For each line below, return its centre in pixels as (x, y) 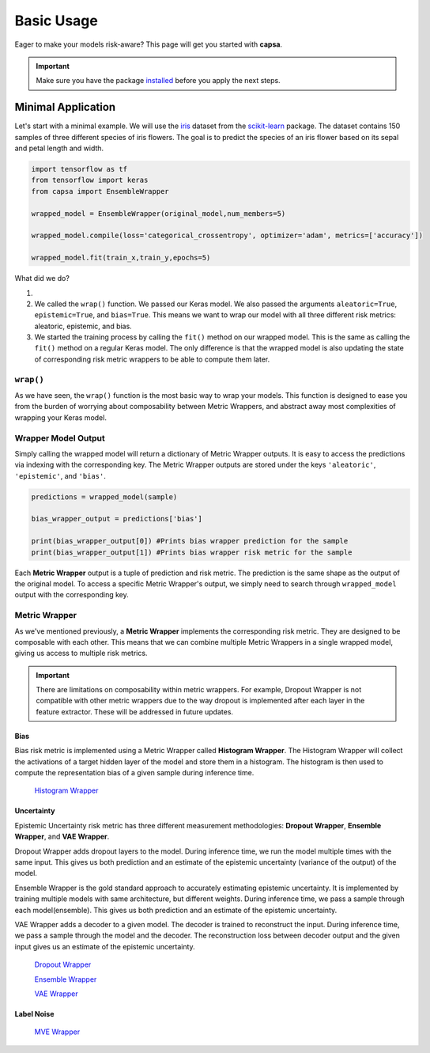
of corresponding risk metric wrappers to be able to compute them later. (152, 359)
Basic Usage (56, 21)
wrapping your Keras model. (60, 417)
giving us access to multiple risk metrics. (81, 653)
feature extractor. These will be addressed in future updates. (134, 711)
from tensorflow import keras (90, 180)
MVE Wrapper (57, 1032)
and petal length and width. (59, 148)
